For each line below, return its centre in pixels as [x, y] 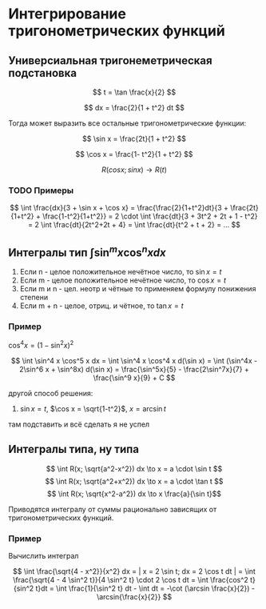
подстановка [43, 73]
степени [34, 298]
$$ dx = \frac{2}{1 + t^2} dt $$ [134, 108]
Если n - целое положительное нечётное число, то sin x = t [121, 272]
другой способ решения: [51, 394]
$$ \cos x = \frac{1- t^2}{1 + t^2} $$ [134, 154]
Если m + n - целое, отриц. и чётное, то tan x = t [101, 306]
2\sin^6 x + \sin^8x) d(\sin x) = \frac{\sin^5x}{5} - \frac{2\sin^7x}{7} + [134, 370]
